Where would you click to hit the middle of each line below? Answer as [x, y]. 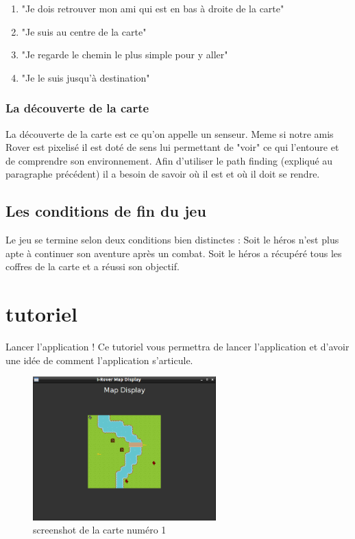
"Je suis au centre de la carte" [84, 31]
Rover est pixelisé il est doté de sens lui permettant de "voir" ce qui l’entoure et [172, 147]
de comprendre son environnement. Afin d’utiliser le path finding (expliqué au [169, 160]
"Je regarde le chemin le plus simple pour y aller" [125, 55]
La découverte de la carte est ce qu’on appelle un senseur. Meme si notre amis [170, 133]
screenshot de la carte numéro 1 [100, 530]
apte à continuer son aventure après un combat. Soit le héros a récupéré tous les [174, 253]
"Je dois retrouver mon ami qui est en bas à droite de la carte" [153, 8]
